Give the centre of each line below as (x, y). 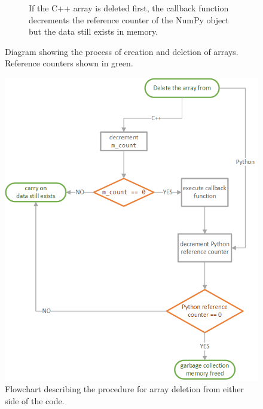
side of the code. (35, 400)
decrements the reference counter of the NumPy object (129, 19)
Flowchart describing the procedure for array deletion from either (125, 389)
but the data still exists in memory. (94, 31)
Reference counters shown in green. (69, 63)
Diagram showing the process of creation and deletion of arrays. (122, 51)
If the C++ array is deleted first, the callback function (129, 8)
